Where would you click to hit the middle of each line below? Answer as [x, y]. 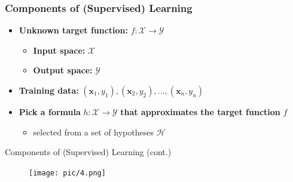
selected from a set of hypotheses [93, 132]
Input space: [59, 50]
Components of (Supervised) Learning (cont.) [88, 152]
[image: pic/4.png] [67, 173]
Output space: [63, 70]
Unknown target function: [74, 30]
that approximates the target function [200, 112]
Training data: [49, 90]
